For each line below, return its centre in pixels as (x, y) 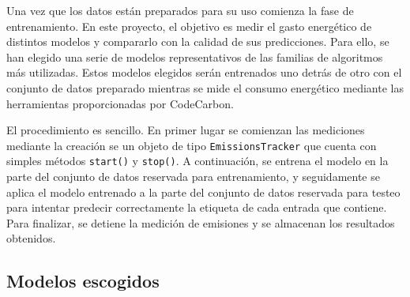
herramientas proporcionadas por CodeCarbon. (120, 103)
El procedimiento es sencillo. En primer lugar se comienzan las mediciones (186, 130)
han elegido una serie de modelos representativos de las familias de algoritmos (195, 56)
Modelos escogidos (83, 281)
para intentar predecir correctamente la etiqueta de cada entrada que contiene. (197, 207)
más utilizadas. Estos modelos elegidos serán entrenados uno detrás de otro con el (204, 72)
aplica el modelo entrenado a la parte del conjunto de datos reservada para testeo (203, 192)
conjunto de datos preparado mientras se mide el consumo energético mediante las (205, 87)
